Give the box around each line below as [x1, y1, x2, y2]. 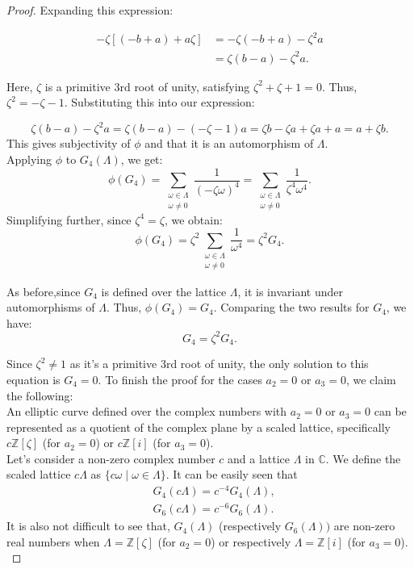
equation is [6, 370, 61, 387]
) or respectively [211, 533, 291, 550]
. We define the [325, 450, 401, 466]
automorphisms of [6, 299, 95, 316]
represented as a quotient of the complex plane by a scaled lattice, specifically [6, 418, 391, 435]
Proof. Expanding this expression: [6, 2, 174, 18]
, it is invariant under [237, 282, 343, 299]
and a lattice [228, 450, 291, 466]
